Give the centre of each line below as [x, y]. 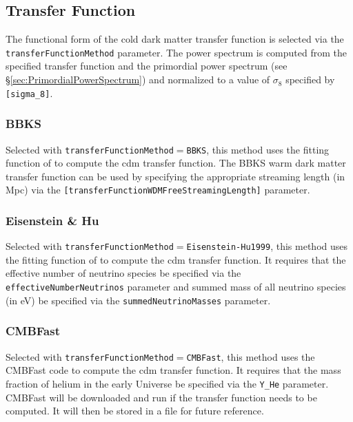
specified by [310, 80]
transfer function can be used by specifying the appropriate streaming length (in [175, 176]
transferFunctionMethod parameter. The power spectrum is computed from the [176, 52]
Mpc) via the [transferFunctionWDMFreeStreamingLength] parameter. [158, 190]
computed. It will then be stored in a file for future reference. [135, 411]
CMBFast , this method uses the [251, 356]
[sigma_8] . [29, 93]
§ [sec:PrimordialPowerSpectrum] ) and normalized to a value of [138, 80]
